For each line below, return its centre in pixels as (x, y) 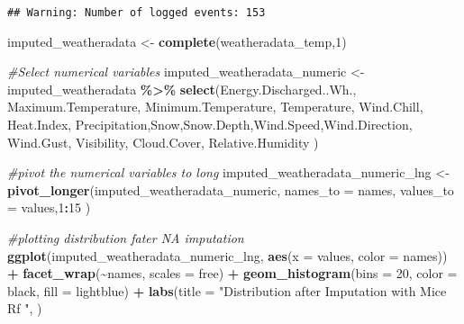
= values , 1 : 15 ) (49, 207)
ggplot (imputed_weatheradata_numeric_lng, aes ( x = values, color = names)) (227, 255)
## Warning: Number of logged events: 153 (136, 13)
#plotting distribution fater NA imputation (126, 238)
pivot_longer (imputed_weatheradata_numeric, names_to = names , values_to (231, 189)
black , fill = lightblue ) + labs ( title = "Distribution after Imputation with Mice (227, 290)
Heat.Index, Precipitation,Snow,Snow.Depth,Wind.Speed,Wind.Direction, (210, 125)
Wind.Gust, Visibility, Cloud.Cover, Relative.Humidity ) (163, 142)
